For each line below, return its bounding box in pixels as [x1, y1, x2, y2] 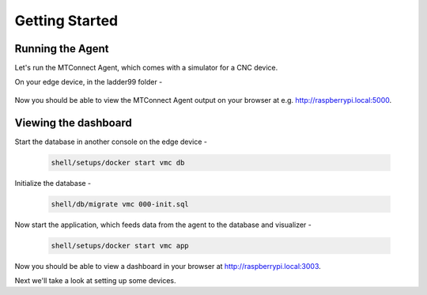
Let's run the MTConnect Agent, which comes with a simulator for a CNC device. [14, 63, 278, 73]
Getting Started [14, 12, 119, 29]
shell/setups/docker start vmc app [51, 241, 189, 250]
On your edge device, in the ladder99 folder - [14, 78, 163, 87]
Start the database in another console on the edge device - [14, 137, 207, 146]
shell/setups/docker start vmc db [51, 158, 185, 167]
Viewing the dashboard [14, 115, 132, 130]
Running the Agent [14, 42, 110, 55]
